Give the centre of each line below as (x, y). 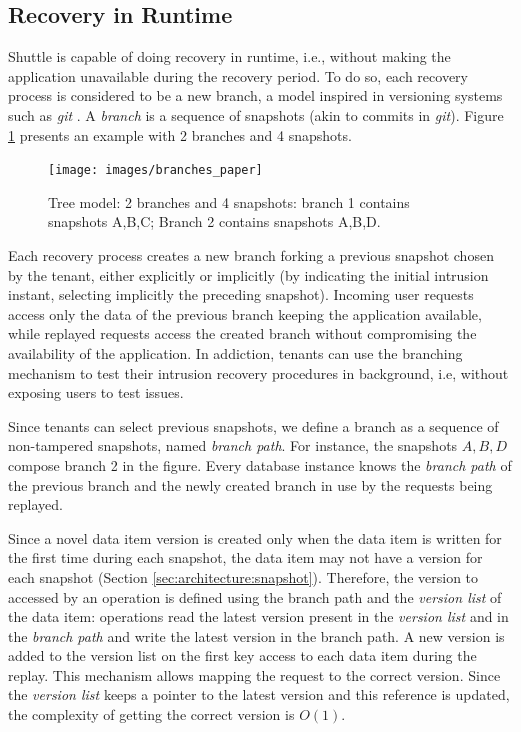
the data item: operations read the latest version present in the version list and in (258, 616)
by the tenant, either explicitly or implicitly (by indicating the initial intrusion (248, 274)
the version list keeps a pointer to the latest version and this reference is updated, (259, 694)
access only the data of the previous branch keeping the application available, (245, 313)
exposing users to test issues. (96, 392)
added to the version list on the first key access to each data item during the (242, 655)
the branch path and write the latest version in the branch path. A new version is (256, 635)
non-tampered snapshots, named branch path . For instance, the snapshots (233, 445)
